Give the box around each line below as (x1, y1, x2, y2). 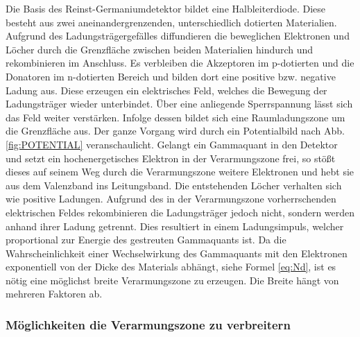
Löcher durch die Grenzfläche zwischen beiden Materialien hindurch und (6, 42, 314, 56)
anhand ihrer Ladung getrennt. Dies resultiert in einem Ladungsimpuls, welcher (6, 218, 344, 233)
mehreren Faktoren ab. (6, 286, 103, 301)
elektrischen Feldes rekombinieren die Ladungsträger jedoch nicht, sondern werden (6, 205, 355, 219)
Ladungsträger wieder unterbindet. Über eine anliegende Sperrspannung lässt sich (6, 96, 353, 111)
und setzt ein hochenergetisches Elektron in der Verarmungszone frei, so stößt (6, 150, 336, 165)
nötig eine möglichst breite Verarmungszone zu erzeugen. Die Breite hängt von (6, 273, 339, 287)
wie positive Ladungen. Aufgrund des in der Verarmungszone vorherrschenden (6, 191, 336, 206)
